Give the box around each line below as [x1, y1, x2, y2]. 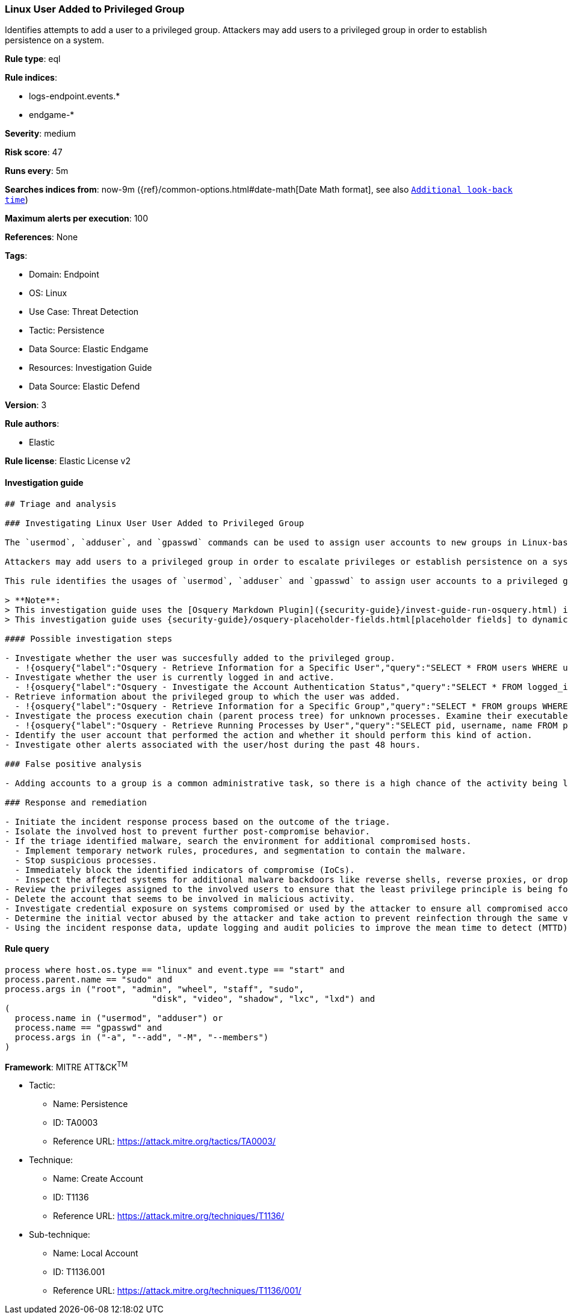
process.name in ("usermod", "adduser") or [14, 1013, 223, 1023]
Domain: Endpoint [29, 269, 99, 280]
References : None [5, 232, 78, 243]
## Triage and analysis [5, 498, 117, 509]
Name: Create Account [53, 1173, 143, 1184]
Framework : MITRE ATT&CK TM [5, 1060, 128, 1072]
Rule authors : [5, 418, 60, 429]
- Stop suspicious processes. [14, 855, 157, 865]
